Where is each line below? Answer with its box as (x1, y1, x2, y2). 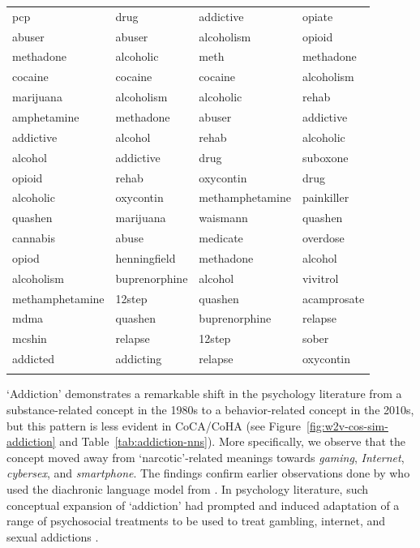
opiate (302, 7, 333, 24)
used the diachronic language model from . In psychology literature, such (6, 481, 369, 497)
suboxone (302, 148, 349, 165)
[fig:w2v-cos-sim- (306, 417, 388, 434)
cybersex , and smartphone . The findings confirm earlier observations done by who (6, 465, 410, 482)
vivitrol (302, 269, 339, 286)
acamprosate (302, 289, 365, 306)
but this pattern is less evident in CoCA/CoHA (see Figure (6, 417, 302, 434)
